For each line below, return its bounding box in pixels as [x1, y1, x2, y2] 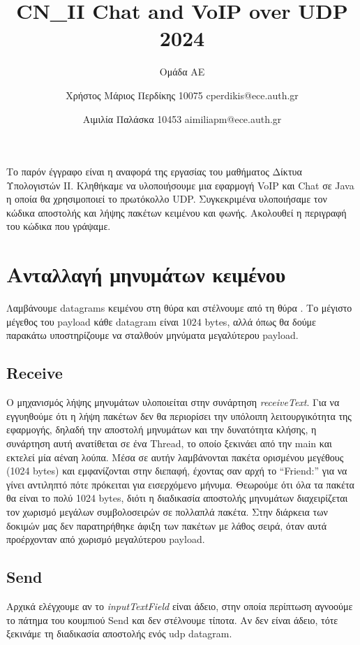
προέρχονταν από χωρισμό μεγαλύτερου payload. [6, 532, 205, 546]
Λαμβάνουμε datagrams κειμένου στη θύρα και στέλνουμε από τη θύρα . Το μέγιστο [6, 300, 352, 315]
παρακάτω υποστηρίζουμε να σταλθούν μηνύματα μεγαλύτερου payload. [6, 328, 299, 342]
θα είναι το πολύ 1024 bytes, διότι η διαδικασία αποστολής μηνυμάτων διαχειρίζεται [6, 491, 348, 505]
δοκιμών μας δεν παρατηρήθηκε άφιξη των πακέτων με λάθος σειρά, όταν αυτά [6, 518, 327, 532]
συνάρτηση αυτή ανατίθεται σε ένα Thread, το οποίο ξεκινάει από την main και [6, 435, 332, 450]
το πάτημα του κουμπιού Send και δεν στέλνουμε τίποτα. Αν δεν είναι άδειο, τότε [6, 612, 338, 627]
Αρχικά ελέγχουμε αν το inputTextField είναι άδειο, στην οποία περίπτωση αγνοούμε [6, 598, 353, 613]
